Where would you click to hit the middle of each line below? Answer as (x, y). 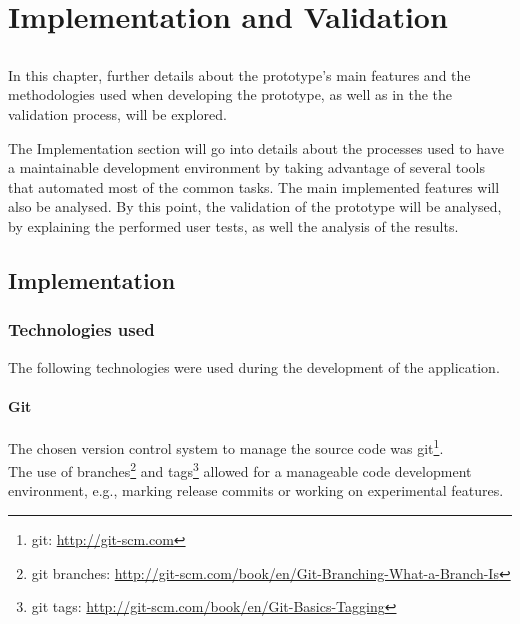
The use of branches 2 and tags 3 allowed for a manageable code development (240, 469)
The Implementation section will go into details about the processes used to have (256, 147)
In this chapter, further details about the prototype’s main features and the (239, 74)
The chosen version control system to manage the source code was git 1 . (226, 446)
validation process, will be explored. (117, 113)
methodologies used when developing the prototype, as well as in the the (230, 94)
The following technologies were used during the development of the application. (254, 366)
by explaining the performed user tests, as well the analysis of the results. (233, 225)
